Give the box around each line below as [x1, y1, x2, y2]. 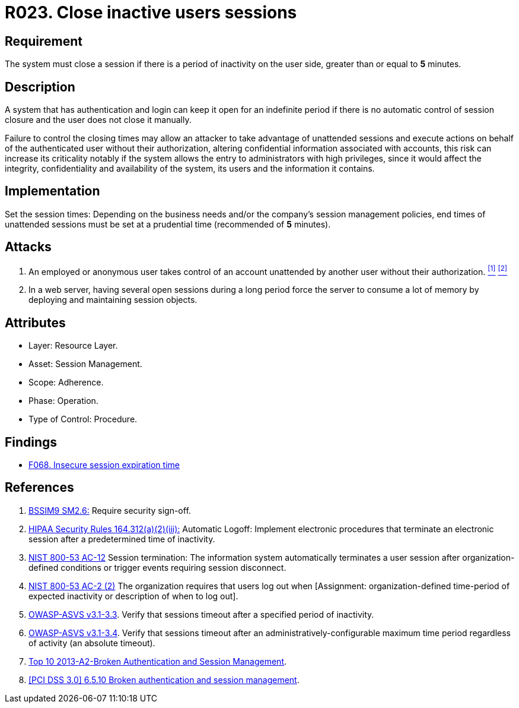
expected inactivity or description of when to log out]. [28, 590, 238, 601]
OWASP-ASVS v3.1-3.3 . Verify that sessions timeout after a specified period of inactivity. [28, 609, 374, 619]
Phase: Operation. [28, 396, 98, 406]
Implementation [5, 184, 100, 199]
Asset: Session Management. [28, 359, 142, 369]
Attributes [5, 315, 66, 330]
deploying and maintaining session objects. [28, 295, 198, 305]
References [5, 480, 74, 495]
